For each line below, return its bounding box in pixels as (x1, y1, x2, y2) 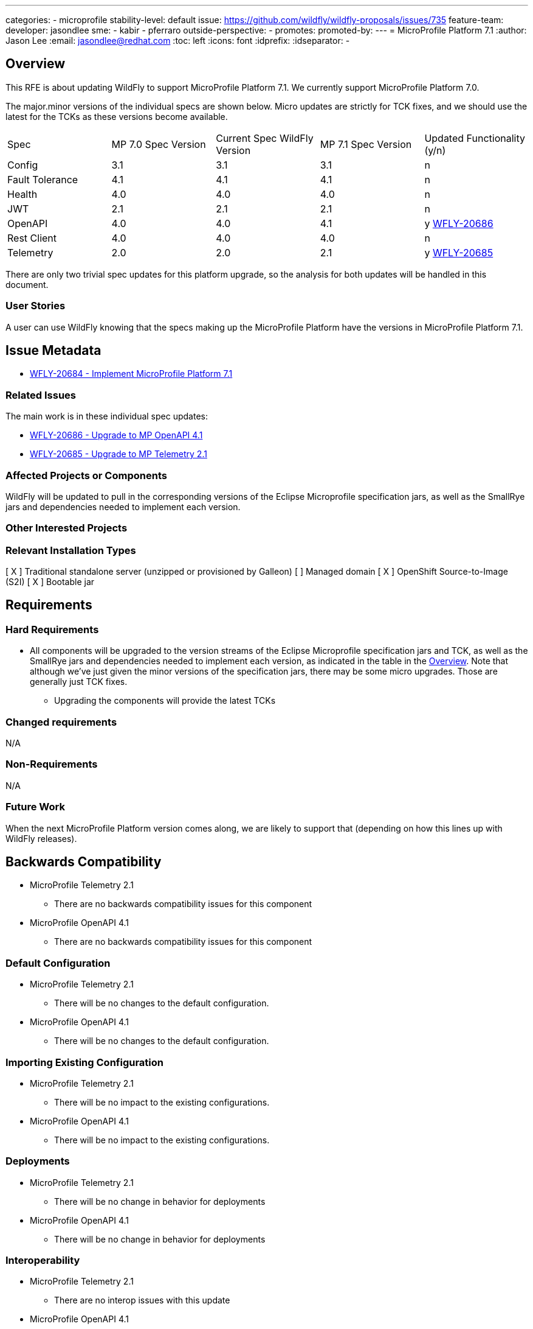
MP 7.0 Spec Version (111, 138, 206, 150)
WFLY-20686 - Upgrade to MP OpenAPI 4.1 (30, 430, 203, 441)
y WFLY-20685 (424, 246, 493, 259)
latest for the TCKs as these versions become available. (5, 111, 228, 122)
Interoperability (5, 1254, 80, 1266)
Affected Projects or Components (5, 469, 167, 482)
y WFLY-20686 (424, 217, 493, 230)
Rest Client (7, 231, 57, 244)
